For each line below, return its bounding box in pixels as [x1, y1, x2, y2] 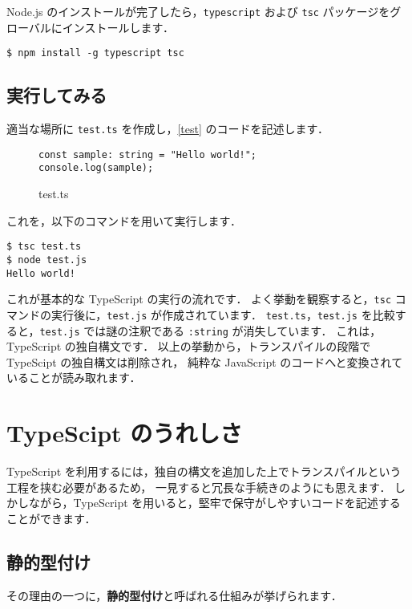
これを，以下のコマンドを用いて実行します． [6, 212, 242, 229]
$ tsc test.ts [6, 241, 82, 253]
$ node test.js [6, 254, 87, 266]
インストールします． [62, 18, 175, 35]
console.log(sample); [38, 162, 154, 174]
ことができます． [6, 510, 96, 526]
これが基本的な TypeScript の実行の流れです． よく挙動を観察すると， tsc [6, 290, 392, 307]
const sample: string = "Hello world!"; [38, 148, 257, 160]
